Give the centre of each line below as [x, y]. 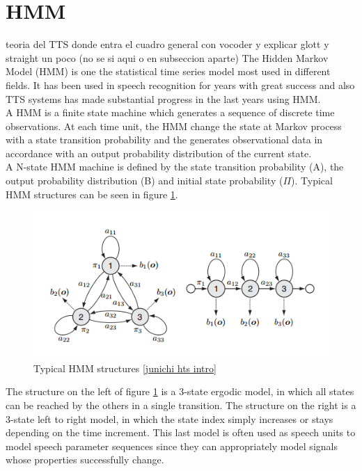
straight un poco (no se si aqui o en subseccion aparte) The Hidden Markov [167, 57]
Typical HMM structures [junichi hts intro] [125, 368]
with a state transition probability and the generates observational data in [164, 139]
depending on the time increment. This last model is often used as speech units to [181, 432]
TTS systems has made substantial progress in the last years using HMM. [163, 98]
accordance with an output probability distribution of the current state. [159, 153]
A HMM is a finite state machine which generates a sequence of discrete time [170, 112]
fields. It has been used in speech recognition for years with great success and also [180, 85]
